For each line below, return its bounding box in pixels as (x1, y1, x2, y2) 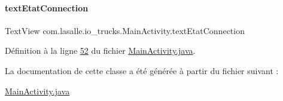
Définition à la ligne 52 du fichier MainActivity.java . (5, 44, 196, 57)
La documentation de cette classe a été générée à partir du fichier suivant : (5, 64, 279, 76)
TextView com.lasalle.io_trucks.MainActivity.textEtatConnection (5, 24, 245, 36)
